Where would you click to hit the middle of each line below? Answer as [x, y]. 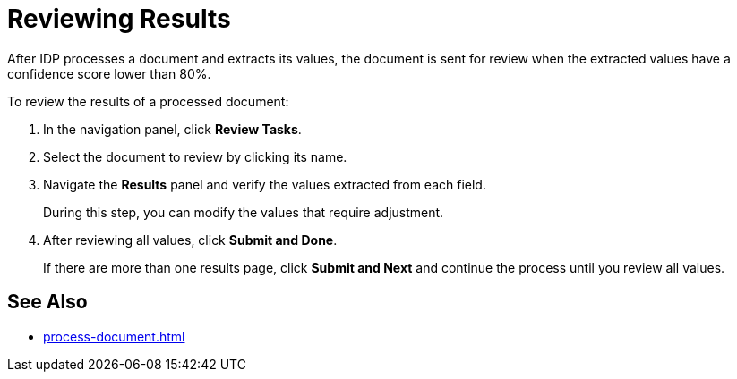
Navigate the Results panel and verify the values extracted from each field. [265, 184]
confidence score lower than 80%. [109, 73]
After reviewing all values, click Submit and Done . [190, 240]
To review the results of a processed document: [148, 101]
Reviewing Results [119, 19]
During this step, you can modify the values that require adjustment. [244, 212]
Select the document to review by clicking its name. [195, 156]
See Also [47, 302]
